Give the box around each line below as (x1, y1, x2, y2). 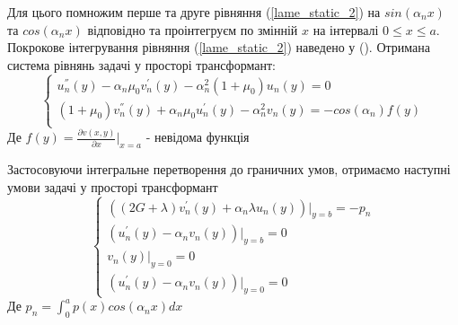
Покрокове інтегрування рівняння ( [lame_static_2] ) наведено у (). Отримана (7, 38, 430, 57)
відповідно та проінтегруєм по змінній (87, 20, 298, 39)
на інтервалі (313, 20, 379, 39)
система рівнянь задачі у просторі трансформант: (7, 55, 276, 74)
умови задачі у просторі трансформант (7, 177, 218, 196)
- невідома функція (145, 127, 250, 146)
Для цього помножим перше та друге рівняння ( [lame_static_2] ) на (7, 3, 381, 21)
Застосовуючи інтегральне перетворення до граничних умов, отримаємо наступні (7, 160, 451, 179)
